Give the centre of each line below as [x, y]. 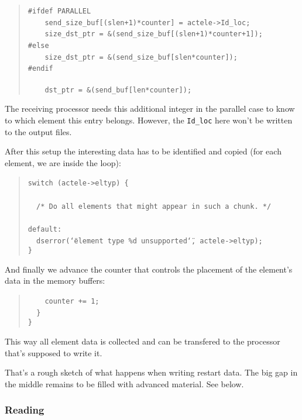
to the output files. [38, 131]
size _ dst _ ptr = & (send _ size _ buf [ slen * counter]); [141, 57]
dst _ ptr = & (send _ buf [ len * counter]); [118, 90]
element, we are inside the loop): [63, 162]
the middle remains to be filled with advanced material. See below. [124, 383]
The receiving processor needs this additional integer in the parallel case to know [150, 109]
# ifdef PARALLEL [59, 11]
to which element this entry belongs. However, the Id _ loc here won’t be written [149, 120]
